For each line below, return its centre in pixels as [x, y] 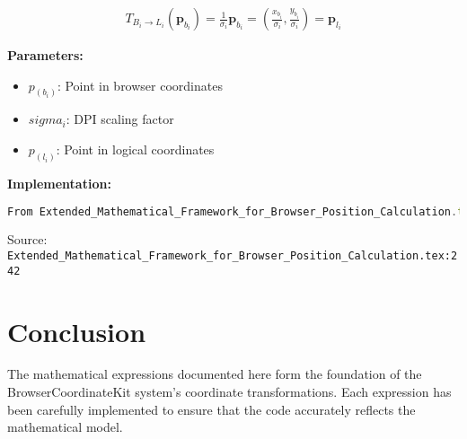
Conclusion [77, 331]
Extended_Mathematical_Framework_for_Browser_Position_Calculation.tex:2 [233, 256]
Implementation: [59, 183]
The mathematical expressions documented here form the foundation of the [215, 374]
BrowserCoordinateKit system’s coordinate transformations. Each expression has [229, 392]
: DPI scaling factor [120, 119]
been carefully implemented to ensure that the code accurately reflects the [211, 409]
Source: [27, 239]
